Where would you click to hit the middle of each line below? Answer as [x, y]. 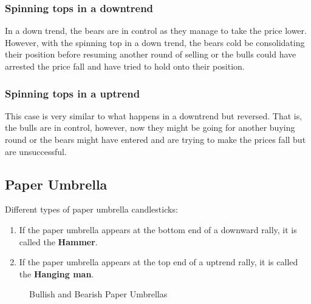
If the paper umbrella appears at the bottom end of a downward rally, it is [158, 229]
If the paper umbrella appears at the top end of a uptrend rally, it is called [159, 262]
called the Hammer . [58, 241]
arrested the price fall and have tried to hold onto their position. [125, 66]
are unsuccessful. [36, 151]
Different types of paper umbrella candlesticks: [91, 209]
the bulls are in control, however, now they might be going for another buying [150, 127]
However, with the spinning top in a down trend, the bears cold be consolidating [155, 42]
